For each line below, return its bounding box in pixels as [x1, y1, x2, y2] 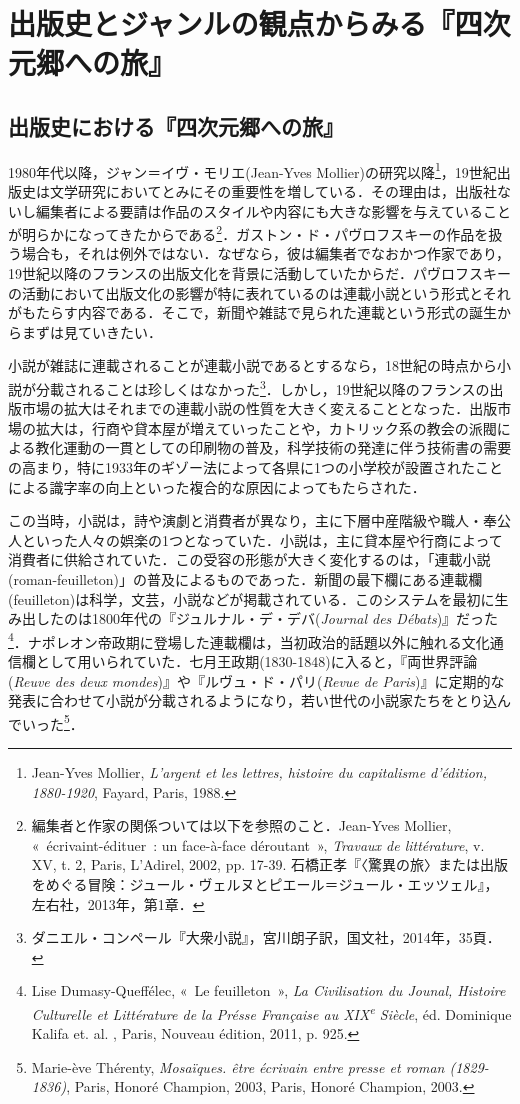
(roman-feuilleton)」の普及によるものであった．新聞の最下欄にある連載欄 [8, 569, 483, 590]
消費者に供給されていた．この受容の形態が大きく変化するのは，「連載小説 [8, 549, 491, 570]
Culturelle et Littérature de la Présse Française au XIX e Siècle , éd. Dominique [31, 1001, 512, 1024]
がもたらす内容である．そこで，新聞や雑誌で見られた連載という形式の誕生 [8, 302, 498, 323]
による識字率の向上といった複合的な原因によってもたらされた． [8, 476, 426, 497]
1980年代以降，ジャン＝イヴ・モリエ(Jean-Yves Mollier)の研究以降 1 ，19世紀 [8, 158, 497, 182]
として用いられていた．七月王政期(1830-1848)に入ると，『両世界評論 [35, 651, 478, 672]
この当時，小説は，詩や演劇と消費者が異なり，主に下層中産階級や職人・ [8, 510, 484, 531]
